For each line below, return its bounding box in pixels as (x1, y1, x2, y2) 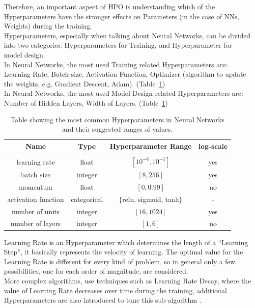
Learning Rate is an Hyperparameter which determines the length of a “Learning (4, 237, 248, 247)
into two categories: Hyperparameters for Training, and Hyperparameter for (4, 40, 232, 50)
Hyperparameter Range (110, 140, 192, 151)
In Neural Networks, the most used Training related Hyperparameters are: (4, 59, 227, 69)
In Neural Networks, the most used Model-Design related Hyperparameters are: (4, 88, 243, 98)
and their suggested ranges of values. (62, 124, 173, 134)
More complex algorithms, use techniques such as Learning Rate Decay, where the (4, 275, 251, 285)
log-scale (198, 140, 228, 151)
